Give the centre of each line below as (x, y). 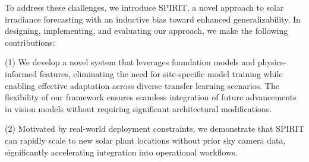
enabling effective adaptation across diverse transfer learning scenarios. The (142, 85)
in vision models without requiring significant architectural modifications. (138, 108)
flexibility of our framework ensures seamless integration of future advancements (151, 97)
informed (21, 73)
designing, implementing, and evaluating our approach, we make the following (146, 31)
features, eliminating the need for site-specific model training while (161, 73)
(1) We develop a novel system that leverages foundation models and (130, 62)
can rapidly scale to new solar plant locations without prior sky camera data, (145, 140)
